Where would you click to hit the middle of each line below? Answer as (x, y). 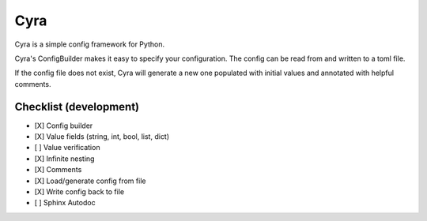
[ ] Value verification (67, 148)
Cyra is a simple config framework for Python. (90, 44)
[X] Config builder (64, 125)
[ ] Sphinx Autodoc (65, 203)
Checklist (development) (77, 107)
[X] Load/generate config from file (90, 181)
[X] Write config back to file (79, 191)
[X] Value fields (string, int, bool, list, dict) (102, 137)
